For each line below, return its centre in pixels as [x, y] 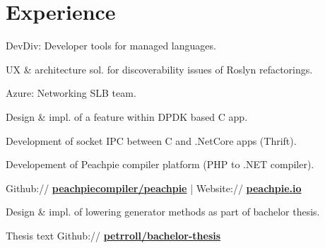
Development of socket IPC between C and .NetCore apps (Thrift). [151, 140]
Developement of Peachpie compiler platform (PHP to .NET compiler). [160, 164]
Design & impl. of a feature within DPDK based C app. [127, 116]
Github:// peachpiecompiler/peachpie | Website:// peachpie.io [154, 188]
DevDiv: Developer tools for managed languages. [111, 46]
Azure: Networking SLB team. [71, 93]
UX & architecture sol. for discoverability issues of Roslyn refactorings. [159, 69]
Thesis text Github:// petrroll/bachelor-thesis [113, 235]
